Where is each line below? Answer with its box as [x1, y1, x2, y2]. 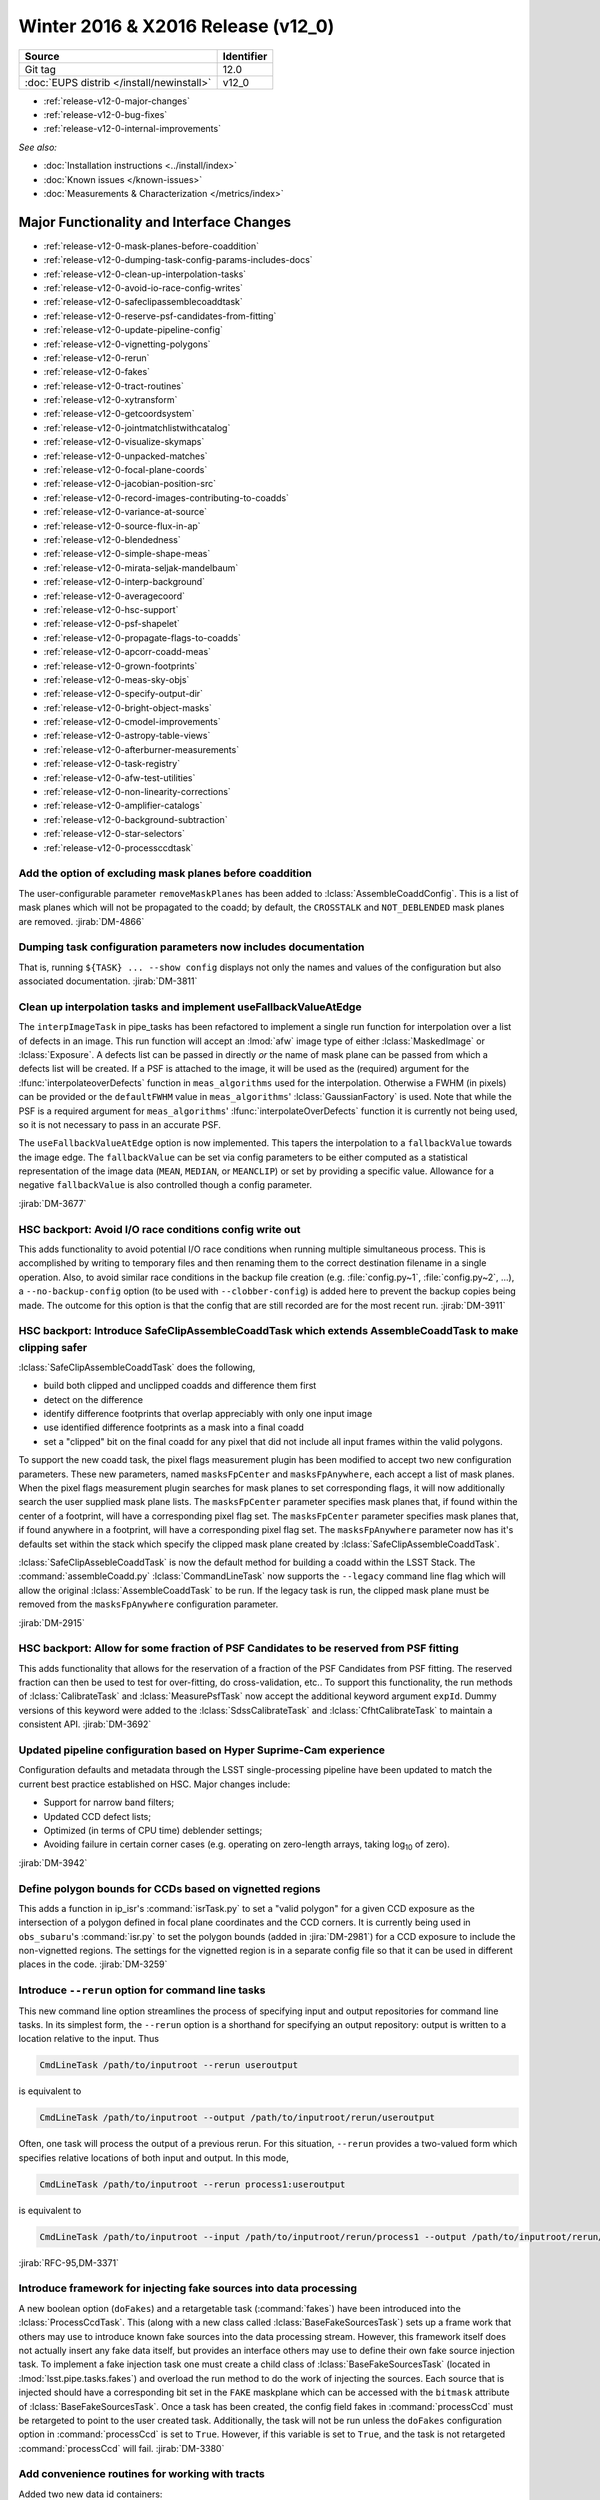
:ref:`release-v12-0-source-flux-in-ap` [43, 520, 201, 532]
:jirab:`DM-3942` [18, 1856, 88, 1869]
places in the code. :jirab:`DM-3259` [18, 1958, 168, 1970]
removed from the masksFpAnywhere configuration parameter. [18, 1598, 279, 1610]
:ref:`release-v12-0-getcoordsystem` [43, 408, 195, 420]
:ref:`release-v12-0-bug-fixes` [43, 108, 168, 120]
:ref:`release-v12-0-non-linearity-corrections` [43, 786, 232, 798]
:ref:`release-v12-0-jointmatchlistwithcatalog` [43, 421, 231, 434]
